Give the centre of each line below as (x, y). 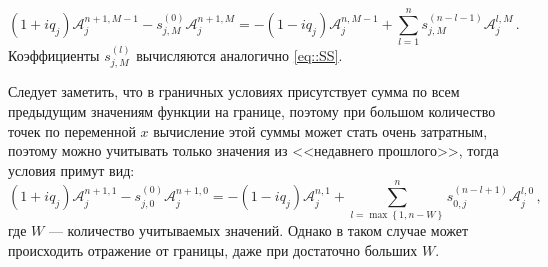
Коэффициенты (54, 54)
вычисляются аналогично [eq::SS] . (239, 54)
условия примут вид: (71, 169)
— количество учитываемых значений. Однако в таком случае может (258, 230)
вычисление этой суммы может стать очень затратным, (320, 130)
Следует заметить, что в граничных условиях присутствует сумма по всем (234, 91)
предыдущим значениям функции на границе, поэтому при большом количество (252, 110)
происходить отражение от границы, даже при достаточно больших (213, 250)
